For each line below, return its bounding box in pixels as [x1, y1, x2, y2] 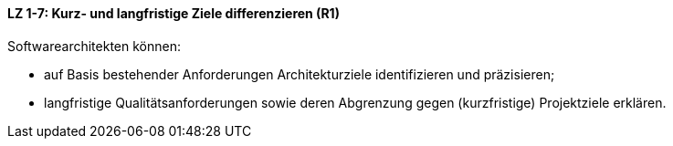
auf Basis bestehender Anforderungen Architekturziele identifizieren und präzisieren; [44, 66, 555, 82]
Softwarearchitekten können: [7, 37, 181, 54]
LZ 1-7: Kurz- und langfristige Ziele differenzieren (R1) [7, 5, 340, 21]
